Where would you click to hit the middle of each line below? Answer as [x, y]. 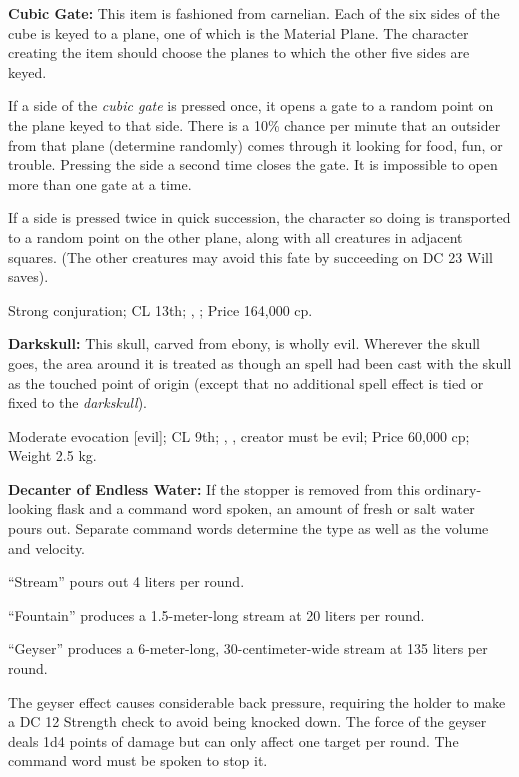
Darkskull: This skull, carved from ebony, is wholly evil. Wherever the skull [244, 343]
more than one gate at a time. [100, 183]
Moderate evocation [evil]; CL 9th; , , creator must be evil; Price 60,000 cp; [239, 435]
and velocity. [47, 547]
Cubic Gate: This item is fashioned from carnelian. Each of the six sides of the [254, 13]
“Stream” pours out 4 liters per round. [126, 581]
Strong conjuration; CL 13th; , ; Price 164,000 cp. [160, 309]
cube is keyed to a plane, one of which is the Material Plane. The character [238, 32]
